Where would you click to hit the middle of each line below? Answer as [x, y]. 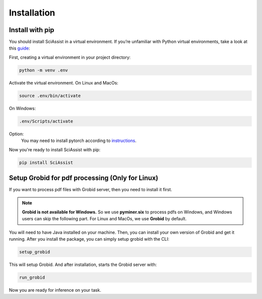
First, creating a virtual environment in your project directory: [70, 57]
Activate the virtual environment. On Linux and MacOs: [64, 83]
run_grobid [32, 277]
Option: [16, 134]
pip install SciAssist [46, 162]
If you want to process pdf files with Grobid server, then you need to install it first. [90, 190]
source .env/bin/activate [50, 96]
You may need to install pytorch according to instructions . [79, 141]
